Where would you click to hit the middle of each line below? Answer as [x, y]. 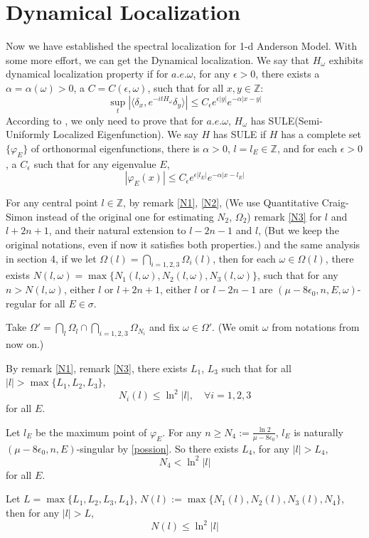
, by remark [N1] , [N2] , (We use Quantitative [221, 202]
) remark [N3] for [284, 216]
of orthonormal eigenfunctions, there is [115, 148]
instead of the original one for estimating [125, 216]
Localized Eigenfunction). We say [125, 134]
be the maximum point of [91, 432]
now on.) [25, 344]
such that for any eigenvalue [95, 163]
